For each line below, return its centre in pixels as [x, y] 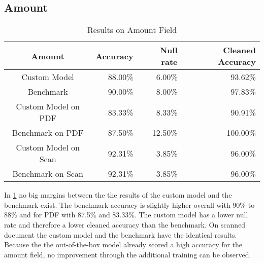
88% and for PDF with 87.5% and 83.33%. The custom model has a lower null [126, 215]
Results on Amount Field [132, 30]
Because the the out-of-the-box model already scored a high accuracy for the [123, 245]
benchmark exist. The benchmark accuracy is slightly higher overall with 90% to [129, 204]
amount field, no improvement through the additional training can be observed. [128, 254]
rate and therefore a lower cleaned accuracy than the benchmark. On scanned [125, 224]
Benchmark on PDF [48, 133]
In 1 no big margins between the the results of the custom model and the [118, 195]
